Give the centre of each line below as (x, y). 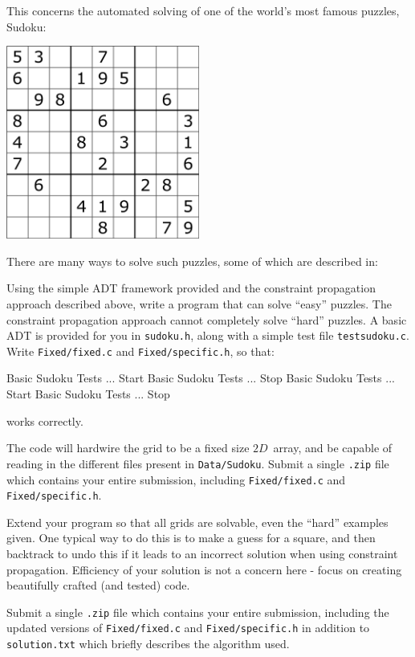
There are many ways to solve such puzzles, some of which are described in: (192, 261)
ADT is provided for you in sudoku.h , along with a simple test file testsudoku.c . (208, 335)
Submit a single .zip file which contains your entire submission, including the (198, 612)
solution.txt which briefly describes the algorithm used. (148, 644)
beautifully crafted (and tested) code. (98, 585)
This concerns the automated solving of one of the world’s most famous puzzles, (203, 10)
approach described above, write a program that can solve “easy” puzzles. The (199, 303)
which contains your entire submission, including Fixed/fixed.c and (176, 479)
